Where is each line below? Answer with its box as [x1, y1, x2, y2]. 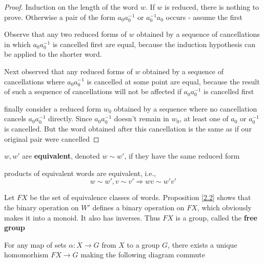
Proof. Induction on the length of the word [4, 2, 138, 12]
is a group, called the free [175, 212, 257, 223]
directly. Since [48, 113, 92, 124]
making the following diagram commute [80, 249, 205, 260]
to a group [127, 239, 160, 250]
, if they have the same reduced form [124, 150, 240, 161]
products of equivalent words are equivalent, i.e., [4, 167, 156, 178]
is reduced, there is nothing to [165, 2, 259, 12]
